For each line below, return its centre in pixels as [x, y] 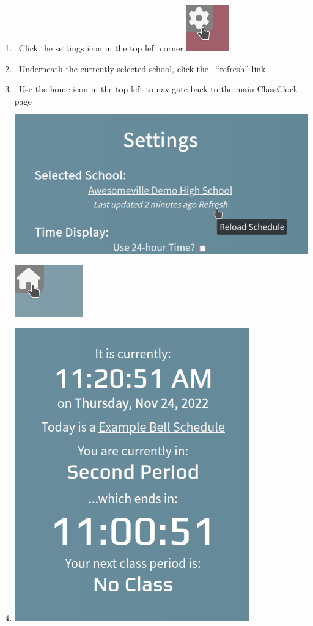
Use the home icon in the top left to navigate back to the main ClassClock [158, 89]
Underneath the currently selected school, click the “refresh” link [142, 68]
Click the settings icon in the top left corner [101, 48]
